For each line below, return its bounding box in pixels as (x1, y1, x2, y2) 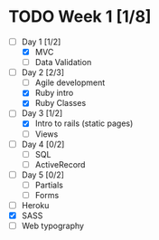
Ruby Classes (34, 98, 87, 109)
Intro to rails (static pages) (34, 118, 134, 129)
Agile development (34, 77, 106, 88)
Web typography (21, 220, 85, 232)
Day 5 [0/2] (21, 169, 65, 180)
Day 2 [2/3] (21, 67, 65, 78)
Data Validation (34, 57, 92, 68)
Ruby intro (34, 88, 74, 99)
